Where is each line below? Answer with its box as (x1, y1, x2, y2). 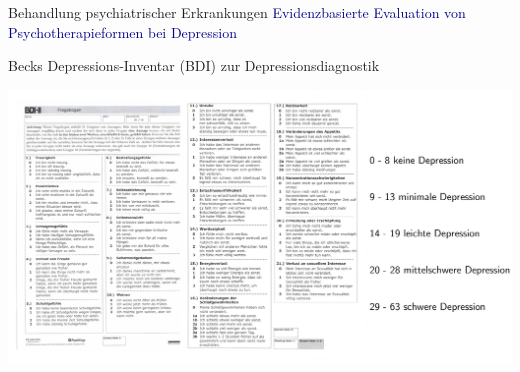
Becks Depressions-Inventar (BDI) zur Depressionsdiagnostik (8, 55, 380, 76)
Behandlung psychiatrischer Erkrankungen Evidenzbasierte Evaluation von (8, 2, 466, 22)
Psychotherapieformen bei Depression (8, 21, 238, 42)
